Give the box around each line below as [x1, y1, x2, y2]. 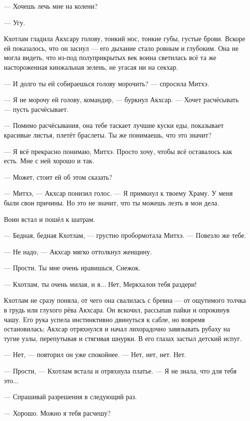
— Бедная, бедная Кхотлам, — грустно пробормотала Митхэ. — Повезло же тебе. [4, 230, 246, 240]
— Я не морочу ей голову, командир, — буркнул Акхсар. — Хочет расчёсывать [4, 94, 239, 105]
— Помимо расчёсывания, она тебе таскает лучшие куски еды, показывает [4, 120, 224, 130]
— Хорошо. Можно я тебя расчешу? [4, 407, 111, 418]
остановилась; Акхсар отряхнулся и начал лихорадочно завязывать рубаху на [4, 324, 230, 334]
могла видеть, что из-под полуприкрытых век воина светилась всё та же [4, 52, 217, 62]
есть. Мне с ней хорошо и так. [4, 156, 94, 166]
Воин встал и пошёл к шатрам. [4, 214, 95, 224]
